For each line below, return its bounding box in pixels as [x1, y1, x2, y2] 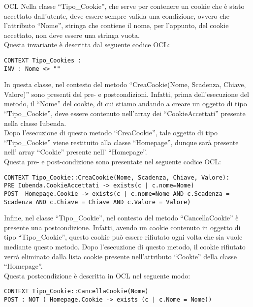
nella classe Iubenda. [4, 118, 66, 128]
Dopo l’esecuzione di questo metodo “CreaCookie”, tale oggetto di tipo [4, 127, 218, 138]
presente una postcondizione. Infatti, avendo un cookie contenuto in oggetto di [4, 222, 241, 232]
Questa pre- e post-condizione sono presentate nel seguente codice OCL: [4, 156, 221, 167]
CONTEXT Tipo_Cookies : [4, 57, 82, 64]
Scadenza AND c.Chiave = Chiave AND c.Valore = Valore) [4, 198, 191, 206]
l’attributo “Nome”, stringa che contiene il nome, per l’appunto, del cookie [4, 20, 229, 31]
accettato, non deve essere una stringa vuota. [4, 30, 140, 40]
